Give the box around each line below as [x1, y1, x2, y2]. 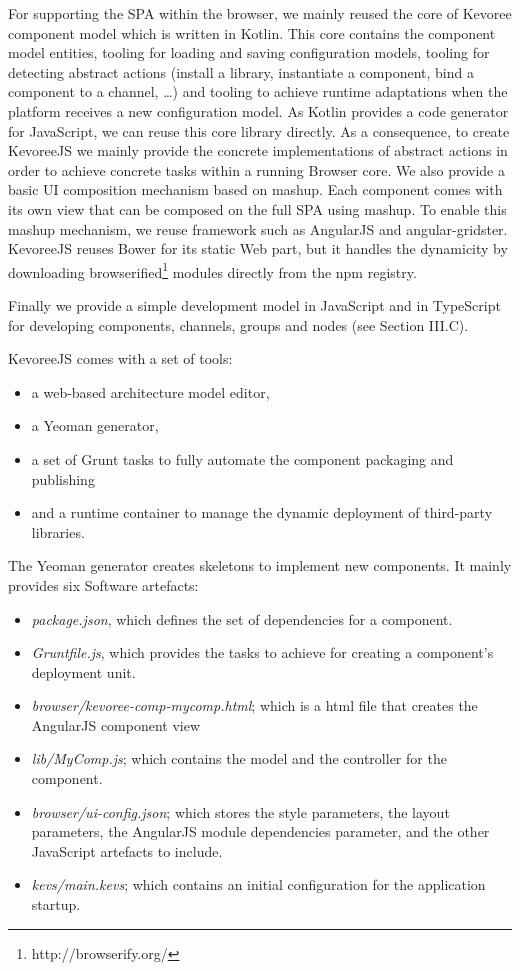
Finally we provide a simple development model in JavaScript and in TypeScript [8, 294, 501, 315]
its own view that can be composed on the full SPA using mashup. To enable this [8, 198, 507, 219]
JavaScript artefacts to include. [31, 840, 223, 861]
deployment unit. [31, 661, 136, 682]
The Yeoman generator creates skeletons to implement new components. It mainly [8, 555, 512, 576]
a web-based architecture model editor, [31, 381, 270, 402]
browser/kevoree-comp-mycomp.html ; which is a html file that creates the [31, 695, 478, 716]
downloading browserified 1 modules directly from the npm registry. [8, 258, 417, 282]
